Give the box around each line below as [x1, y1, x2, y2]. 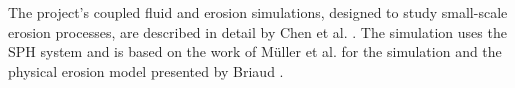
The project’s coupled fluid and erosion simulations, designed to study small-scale [8, 2, 508, 22]
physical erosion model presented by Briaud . [8, 60, 284, 81]
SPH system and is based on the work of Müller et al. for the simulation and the [8, 41, 502, 62]
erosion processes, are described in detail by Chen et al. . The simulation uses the [8, 21, 507, 42]
